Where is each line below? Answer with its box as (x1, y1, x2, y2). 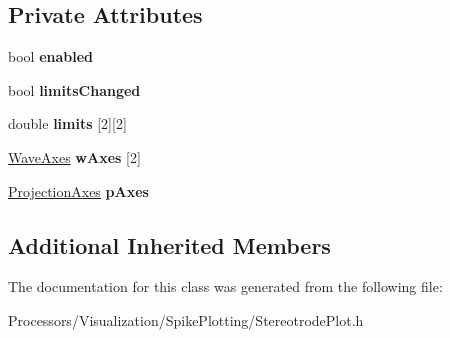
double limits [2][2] (8, 113, 127, 134)
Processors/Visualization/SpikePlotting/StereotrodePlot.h (8, 309, 364, 330)
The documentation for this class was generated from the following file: (8, 276, 443, 297)
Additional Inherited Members (8, 229, 331, 260)
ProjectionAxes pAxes (8, 180, 149, 201)
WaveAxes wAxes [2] (8, 146, 141, 167)
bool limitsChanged (8, 79, 141, 100)
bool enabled (8, 46, 94, 67)
